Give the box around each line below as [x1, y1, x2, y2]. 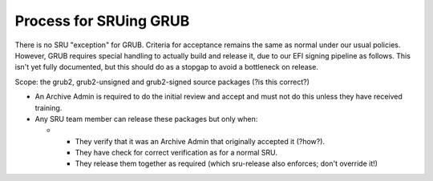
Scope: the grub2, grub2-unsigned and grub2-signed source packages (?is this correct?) [14, 77, 310, 86]
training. [34, 103, 63, 112]
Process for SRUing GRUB [14, 12, 190, 30]
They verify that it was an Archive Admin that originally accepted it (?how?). [75, 136, 325, 146]
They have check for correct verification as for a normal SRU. [75, 148, 278, 158]
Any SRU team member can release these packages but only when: [34, 114, 258, 123]
